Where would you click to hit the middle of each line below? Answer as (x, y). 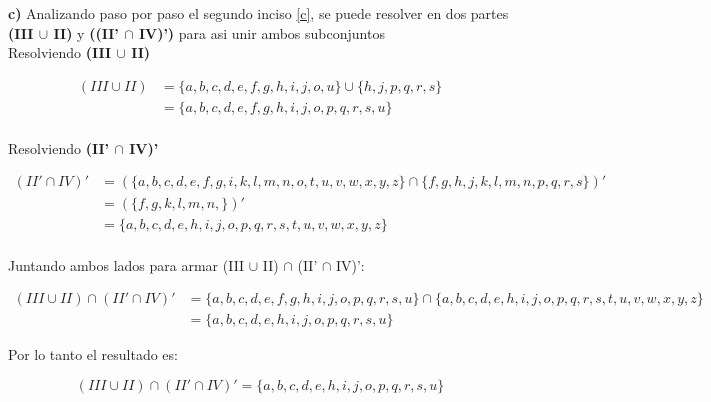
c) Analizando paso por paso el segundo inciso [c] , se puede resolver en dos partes (258, 13)
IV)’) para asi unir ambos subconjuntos (261, 32)
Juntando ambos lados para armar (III (126, 264)
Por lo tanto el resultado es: (93, 354)
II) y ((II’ (86, 32)
